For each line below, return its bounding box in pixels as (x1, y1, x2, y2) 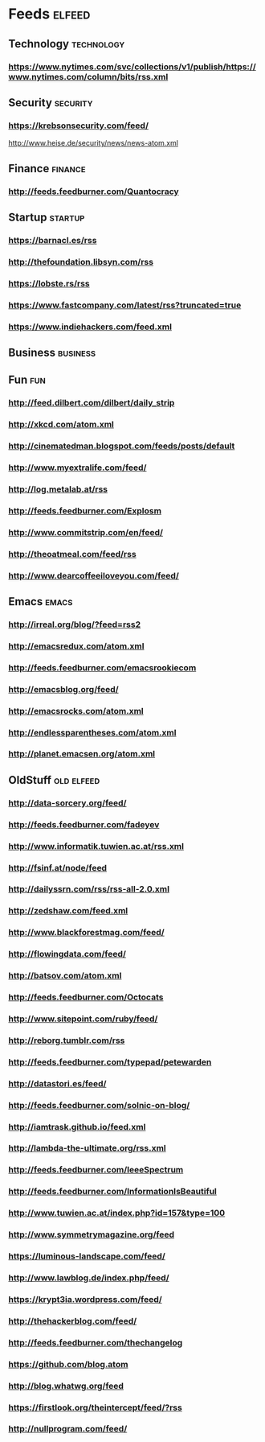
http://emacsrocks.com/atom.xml (8, 705, 145, 716)
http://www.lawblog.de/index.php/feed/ (8, 1272, 170, 1283)
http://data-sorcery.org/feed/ (8, 797, 127, 809)
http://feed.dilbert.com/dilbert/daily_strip (8, 398, 175, 409)
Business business (8, 345, 96, 359)
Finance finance (8, 162, 86, 175)
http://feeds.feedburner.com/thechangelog (8, 1337, 183, 1348)
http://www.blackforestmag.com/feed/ (8, 927, 165, 938)
